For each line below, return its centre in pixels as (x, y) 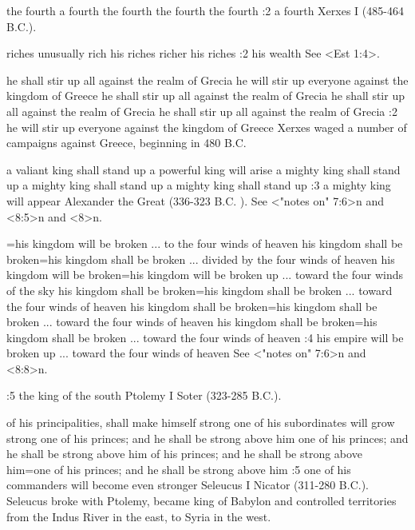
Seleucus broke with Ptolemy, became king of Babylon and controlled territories (202, 501)
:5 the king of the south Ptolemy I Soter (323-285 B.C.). (144, 395)
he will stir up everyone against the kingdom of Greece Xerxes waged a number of (207, 127)
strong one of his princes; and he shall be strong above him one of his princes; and (207, 438)
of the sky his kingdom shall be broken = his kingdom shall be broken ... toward (200, 290)
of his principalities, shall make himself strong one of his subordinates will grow (201, 422)
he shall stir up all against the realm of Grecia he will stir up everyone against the (207, 80)
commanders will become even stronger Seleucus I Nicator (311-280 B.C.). (188, 485)
